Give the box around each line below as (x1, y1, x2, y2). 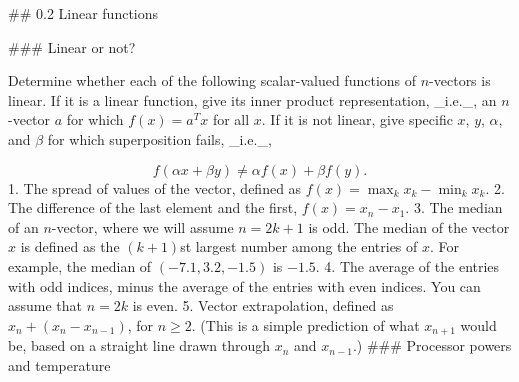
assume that (8, 295, 83, 316)
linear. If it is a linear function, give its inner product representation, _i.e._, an (8, 89, 497, 110)
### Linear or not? (8, 36, 136, 57)
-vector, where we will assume (51, 216, 234, 237)
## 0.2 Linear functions (8, 3, 159, 23)
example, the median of (8, 255, 152, 276)
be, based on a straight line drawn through (8, 335, 271, 356)
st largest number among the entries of (180, 236, 418, 257)
